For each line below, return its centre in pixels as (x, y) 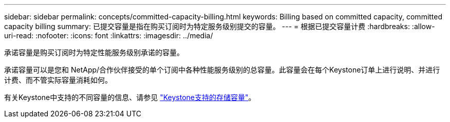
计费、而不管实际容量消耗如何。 (58, 80)
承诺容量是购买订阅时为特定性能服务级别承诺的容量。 (94, 52)
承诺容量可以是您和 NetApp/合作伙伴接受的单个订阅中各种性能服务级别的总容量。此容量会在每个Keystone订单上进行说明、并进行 (222, 70)
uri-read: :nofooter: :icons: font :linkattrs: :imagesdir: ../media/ (109, 35)
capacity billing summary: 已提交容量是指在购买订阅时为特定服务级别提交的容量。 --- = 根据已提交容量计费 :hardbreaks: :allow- (220, 26)
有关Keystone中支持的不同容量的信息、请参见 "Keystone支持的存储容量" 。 (130, 97)
